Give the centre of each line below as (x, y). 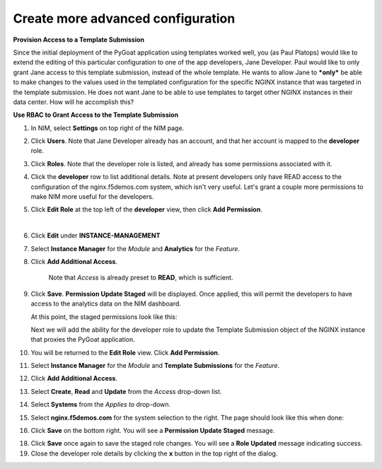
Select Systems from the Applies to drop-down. (101, 405)
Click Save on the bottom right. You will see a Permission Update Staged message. (153, 431)
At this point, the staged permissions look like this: (104, 317)
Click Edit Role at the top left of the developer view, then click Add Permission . (147, 209)
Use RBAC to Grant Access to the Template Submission (96, 115)
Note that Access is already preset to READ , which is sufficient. (141, 278)
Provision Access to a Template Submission (79, 40)
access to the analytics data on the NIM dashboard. (106, 303)
